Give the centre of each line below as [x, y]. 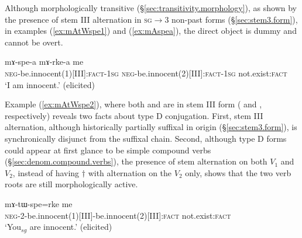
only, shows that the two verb [238, 172]
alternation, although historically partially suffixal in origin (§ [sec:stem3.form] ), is [151, 127]
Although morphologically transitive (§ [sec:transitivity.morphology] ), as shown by [151, 8]
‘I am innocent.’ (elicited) [50, 84]
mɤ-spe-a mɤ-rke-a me [44, 62]
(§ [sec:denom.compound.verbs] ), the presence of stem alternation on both [136, 161]
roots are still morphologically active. [71, 184]
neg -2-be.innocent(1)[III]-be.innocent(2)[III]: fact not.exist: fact [118, 215]
